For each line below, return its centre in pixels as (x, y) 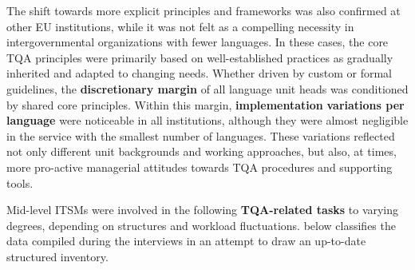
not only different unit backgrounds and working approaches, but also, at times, (202, 151)
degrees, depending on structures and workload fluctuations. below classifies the (201, 225)
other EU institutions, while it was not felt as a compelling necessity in (180, 26)
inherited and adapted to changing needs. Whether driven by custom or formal (199, 73)
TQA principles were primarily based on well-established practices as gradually (200, 57)
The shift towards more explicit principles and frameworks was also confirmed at (204, 10)
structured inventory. (57, 256)
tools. (20, 183)
